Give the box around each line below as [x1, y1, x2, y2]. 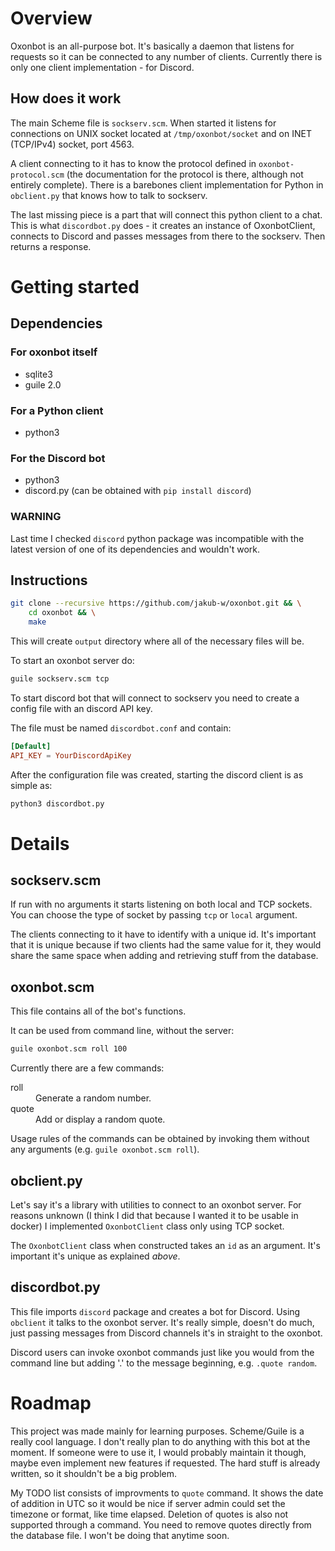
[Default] [10, 741, 52, 751]
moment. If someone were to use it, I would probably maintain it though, [10, 1446, 307, 1458]
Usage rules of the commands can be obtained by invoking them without [10, 1133, 310, 1145]
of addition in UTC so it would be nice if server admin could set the [10, 1497, 286, 1509]
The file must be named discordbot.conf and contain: [10, 722, 232, 734]
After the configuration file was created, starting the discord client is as [10, 768, 304, 781]
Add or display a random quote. [35, 1113, 166, 1126]
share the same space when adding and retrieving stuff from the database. [10, 950, 319, 962]
